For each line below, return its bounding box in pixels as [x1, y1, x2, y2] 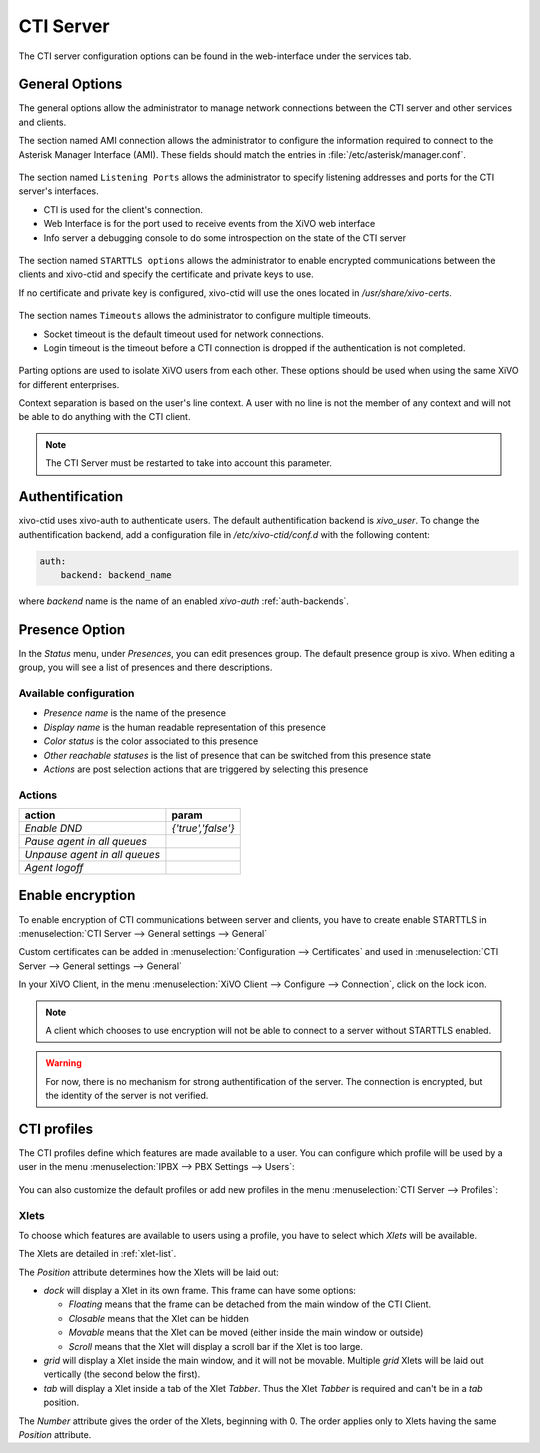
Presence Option [18, 621, 126, 638]
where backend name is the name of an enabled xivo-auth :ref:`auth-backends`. [18, 595, 350, 607]
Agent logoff [24, 861, 84, 875]
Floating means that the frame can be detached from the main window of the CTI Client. [68, 1298, 432, 1310]
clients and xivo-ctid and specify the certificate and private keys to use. [18, 268, 314, 280]
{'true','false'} [171, 821, 235, 835]
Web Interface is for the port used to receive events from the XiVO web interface [43, 218, 376, 230]
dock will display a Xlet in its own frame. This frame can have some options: [43, 1285, 357, 1297]
